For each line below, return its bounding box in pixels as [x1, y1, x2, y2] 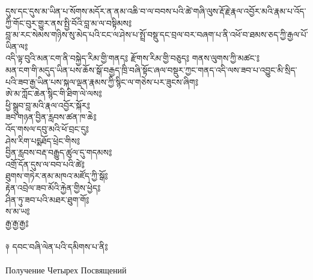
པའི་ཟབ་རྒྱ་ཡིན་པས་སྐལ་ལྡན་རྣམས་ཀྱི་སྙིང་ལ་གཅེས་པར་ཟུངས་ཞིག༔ [5, 75, 198, 88]
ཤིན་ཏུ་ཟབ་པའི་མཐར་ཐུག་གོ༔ [5, 193, 90, 205]
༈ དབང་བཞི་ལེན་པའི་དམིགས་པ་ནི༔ [5, 240, 108, 252]
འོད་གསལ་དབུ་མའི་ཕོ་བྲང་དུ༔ [5, 122, 89, 135]
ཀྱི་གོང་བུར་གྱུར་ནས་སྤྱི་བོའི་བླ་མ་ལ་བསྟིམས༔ [5, 16, 132, 29]
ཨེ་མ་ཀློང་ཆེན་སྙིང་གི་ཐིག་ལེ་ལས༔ [5, 87, 102, 100]
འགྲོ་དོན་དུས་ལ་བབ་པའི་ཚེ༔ [5, 157, 85, 170]
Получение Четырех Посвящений [5, 264, 127, 276]
